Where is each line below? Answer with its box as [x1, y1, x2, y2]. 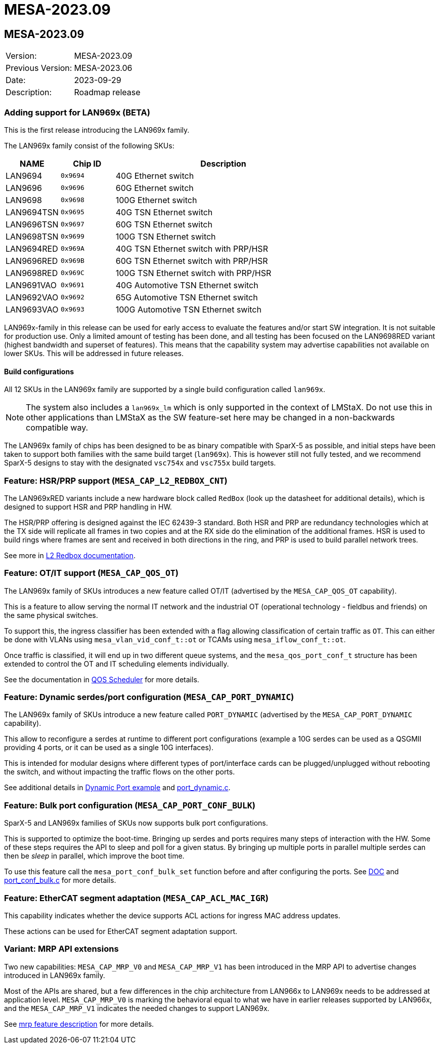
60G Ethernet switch [115, 182, 194, 193]
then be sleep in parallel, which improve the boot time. [4, 851, 185, 861]
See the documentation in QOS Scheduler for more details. [4, 675, 199, 684]
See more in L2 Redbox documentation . [4, 551, 136, 560]
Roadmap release [74, 87, 141, 98]
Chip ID [73, 158, 102, 169]
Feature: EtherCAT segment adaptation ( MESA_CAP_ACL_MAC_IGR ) [4, 892, 269, 903]
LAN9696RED [6, 255, 58, 266]
